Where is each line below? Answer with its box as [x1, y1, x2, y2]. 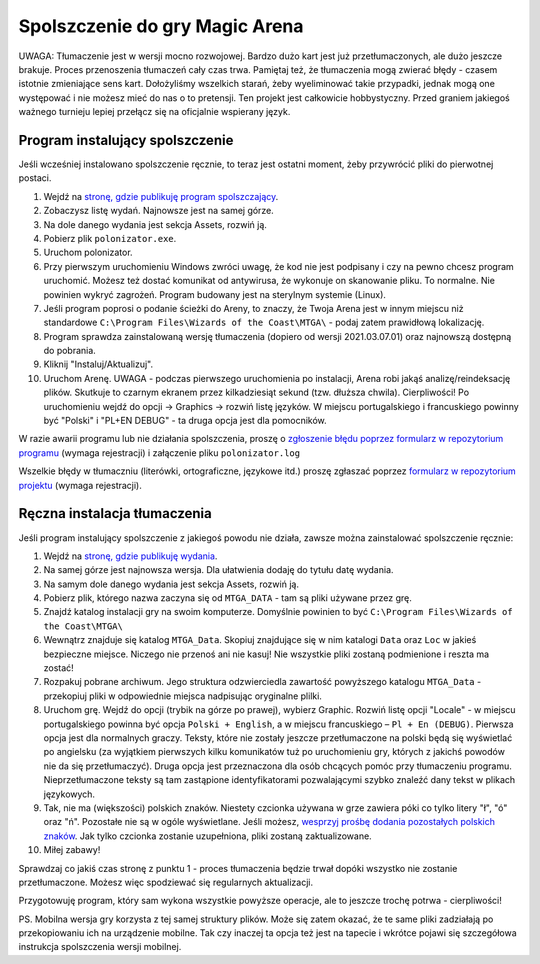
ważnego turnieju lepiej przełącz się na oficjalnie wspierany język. [18, 106, 291, 118]
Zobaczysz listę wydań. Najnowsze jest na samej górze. [43, 205, 274, 217]
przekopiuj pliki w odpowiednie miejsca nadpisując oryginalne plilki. [43, 690, 322, 702]
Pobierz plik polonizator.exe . [43, 232, 177, 244]
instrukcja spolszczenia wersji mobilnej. [18, 941, 182, 953]
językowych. [43, 788, 95, 800]
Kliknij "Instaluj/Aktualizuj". [43, 358, 154, 370]
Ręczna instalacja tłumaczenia [18, 505, 212, 522]
